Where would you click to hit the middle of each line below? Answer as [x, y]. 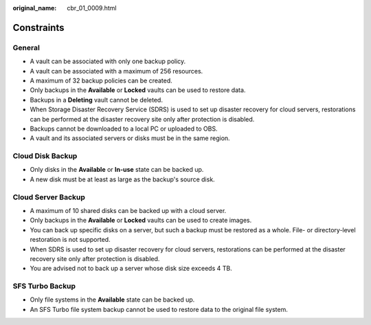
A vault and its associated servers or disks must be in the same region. [130, 138]
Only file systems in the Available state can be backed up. [112, 300]
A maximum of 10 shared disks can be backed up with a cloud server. [128, 210]
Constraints [38, 27]
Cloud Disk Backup [45, 156]
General [26, 47]
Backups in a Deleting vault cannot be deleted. [96, 100]
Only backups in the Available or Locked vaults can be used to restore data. [138, 90]
